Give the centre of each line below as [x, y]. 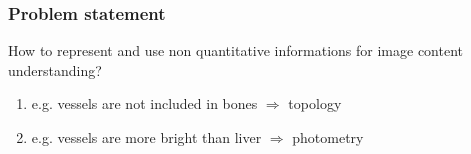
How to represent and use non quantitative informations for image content [235, 50]
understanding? [55, 69]
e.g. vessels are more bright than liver [146, 137]
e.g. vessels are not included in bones [144, 103]
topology [315, 103]
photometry [328, 137]
